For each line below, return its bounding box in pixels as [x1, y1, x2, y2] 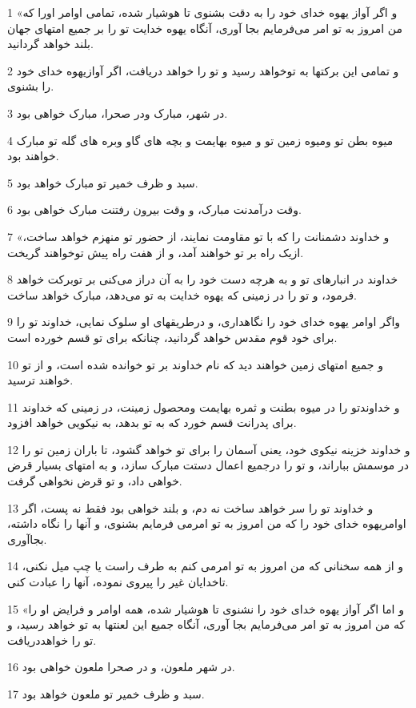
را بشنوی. [7, 78, 54, 95]
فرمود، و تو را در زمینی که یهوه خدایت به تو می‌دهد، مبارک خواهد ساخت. [7, 286, 357, 303]
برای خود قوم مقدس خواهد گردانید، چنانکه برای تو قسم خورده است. [7, 328, 338, 345]
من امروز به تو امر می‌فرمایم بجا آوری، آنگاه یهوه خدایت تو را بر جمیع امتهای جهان [7, 19, 403, 36]
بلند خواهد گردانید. [7, 35, 94, 52]
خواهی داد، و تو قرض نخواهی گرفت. [7, 473, 182, 489]
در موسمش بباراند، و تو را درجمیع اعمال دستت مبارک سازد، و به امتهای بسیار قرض [7, 457, 410, 473]
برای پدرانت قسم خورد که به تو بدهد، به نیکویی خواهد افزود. [7, 414, 297, 431]
